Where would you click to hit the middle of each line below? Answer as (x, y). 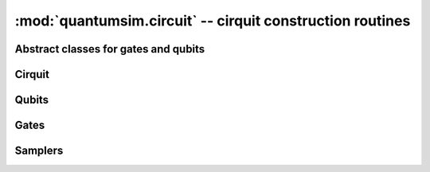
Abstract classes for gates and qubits (110, 49)
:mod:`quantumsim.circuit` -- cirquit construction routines (213, 21)
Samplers (39, 151)
